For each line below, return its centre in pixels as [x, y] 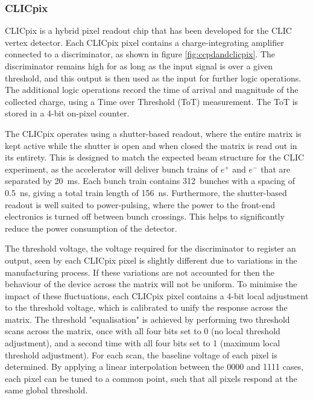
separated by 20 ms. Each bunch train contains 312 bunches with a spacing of [150, 181]
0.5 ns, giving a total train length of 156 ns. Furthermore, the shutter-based [146, 192]
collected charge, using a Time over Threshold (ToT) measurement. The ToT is [152, 101]
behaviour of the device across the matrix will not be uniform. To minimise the [151, 284]
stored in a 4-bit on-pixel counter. [67, 113]
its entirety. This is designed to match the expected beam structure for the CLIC [155, 157]
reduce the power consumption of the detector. [91, 228]
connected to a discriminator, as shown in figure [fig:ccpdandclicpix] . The [140, 54]
